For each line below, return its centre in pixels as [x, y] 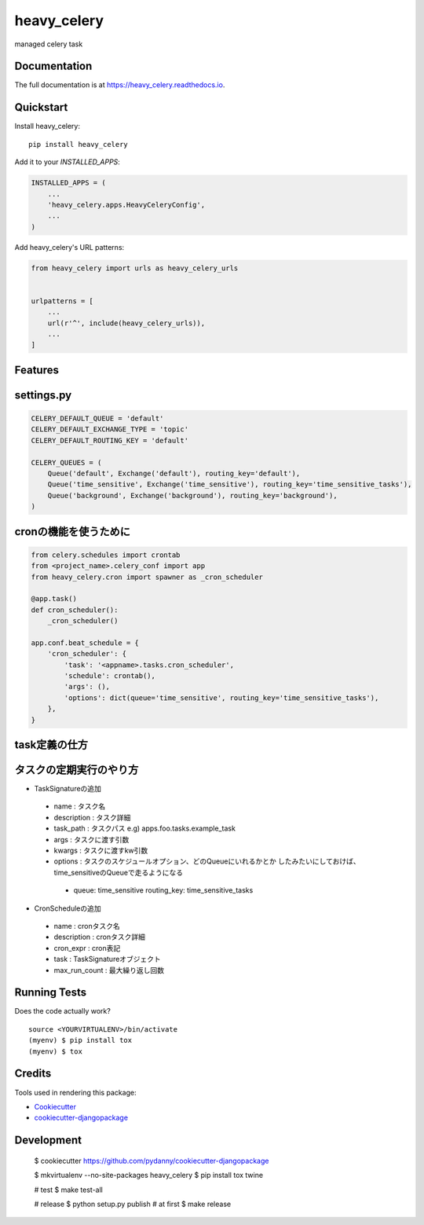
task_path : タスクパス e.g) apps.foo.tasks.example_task [144, 828]
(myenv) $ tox [55, 1051]
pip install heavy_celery [79, 144]
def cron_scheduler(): [75, 610]
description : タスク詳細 [92, 817]
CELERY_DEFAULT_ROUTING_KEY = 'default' [110, 440]
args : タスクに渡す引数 [91, 839]
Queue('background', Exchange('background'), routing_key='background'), [192, 495]
